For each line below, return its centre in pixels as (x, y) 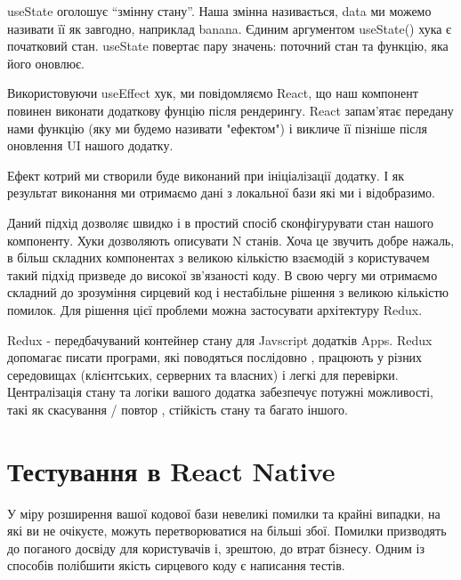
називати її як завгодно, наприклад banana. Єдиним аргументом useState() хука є (230, 28)
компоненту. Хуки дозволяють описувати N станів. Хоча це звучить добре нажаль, (231, 240)
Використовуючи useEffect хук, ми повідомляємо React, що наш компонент (213, 93)
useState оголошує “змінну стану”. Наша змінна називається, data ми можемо (219, 11)
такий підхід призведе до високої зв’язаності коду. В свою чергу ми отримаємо (222, 274)
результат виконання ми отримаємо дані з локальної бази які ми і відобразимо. (221, 193)
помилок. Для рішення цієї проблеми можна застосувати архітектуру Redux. (215, 309)
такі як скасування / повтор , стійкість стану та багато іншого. (178, 409)
